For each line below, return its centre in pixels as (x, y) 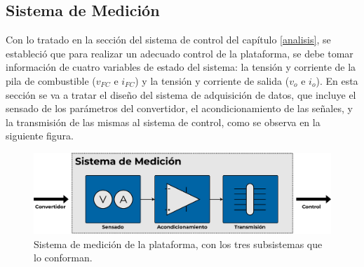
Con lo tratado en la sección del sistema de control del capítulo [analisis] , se (168, 40)
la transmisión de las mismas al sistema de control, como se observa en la (163, 122)
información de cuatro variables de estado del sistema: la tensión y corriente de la (181, 67)
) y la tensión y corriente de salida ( (212, 80)
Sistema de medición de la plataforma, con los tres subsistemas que (178, 244)
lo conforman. (63, 258)
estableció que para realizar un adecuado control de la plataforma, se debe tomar (180, 53)
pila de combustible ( (51, 80)
